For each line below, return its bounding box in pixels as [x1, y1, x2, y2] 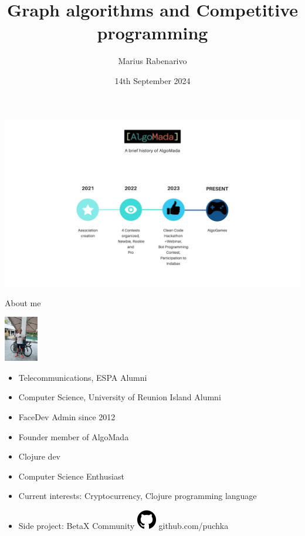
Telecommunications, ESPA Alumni [18, 371, 147, 383]
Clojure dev [18, 450, 61, 463]
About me [5, 296, 41, 309]
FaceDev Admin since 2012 [18, 410, 116, 423]
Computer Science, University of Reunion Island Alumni [18, 391, 221, 403]
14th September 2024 [114, 74, 191, 86]
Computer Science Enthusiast [18, 470, 124, 482]
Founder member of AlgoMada [18, 430, 129, 443]
